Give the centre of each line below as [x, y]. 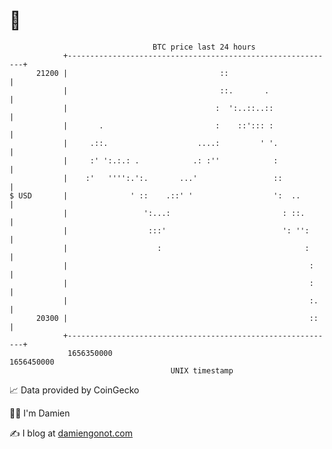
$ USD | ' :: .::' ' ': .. [155, 195]
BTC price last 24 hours [204, 47]
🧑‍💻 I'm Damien [40, 413]
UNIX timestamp [202, 370]
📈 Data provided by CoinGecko [74, 390]
